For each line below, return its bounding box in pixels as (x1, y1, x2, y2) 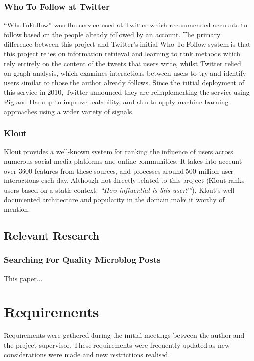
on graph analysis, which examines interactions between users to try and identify (4, 68, 246, 78)
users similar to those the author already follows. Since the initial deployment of (4, 77, 244, 87)
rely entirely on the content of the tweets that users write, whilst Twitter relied (4, 58, 241, 68)
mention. (4, 204, 30, 214)
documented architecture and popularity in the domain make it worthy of (4, 194, 225, 205)
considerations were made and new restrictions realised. (4, 349, 170, 360)
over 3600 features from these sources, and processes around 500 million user (4, 165, 234, 176)
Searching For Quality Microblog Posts (4, 254, 161, 266)
